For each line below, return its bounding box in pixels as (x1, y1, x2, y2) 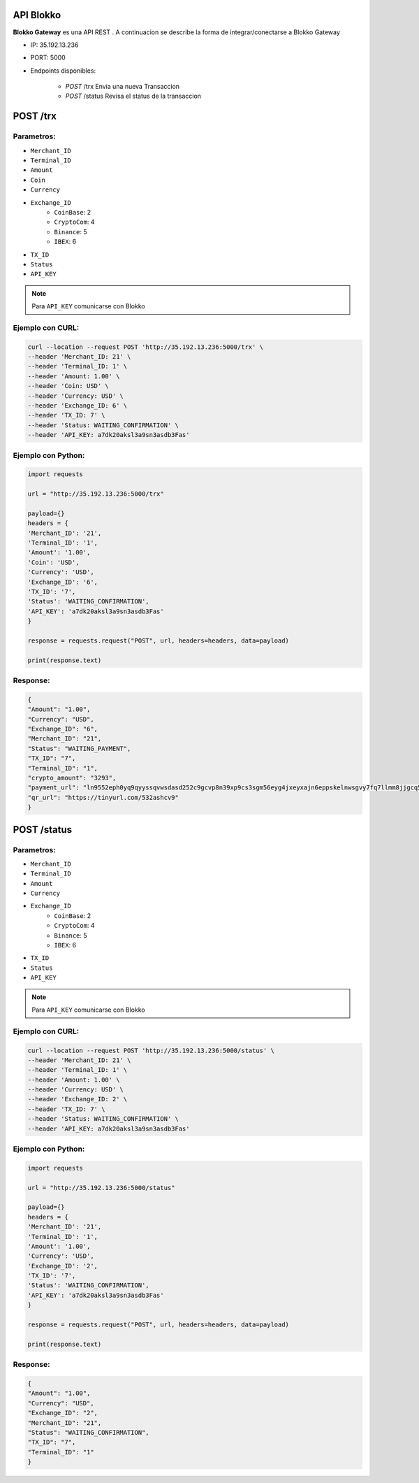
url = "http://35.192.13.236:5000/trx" (27, 490, 164, 498)
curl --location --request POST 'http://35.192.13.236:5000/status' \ (27, 1046, 275, 1054)
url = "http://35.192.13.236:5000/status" (27, 1184, 175, 1191)
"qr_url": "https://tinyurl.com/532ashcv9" (27, 794, 179, 801)
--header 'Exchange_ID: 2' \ (27, 1095, 128, 1103)
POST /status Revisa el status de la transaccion (65, 92, 202, 101)
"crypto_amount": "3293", (27, 773, 117, 782)
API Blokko (13, 9, 61, 21)
